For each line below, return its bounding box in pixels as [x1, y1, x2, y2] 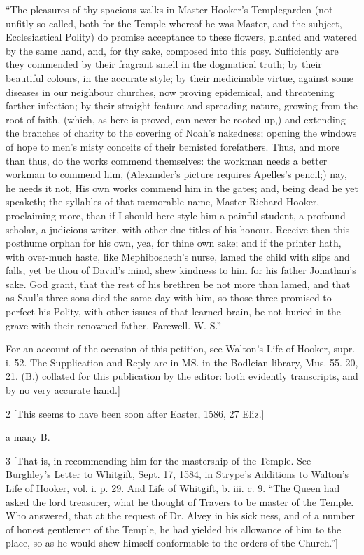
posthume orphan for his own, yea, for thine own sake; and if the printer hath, [6, 235, 342, 250]
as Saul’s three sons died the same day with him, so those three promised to [6, 290, 332, 305]
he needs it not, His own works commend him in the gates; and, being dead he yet [6, 180, 358, 195]
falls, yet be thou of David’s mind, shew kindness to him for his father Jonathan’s [6, 263, 356, 277]
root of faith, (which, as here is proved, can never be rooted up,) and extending [6, 111, 346, 126]
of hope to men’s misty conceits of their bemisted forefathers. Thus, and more [6, 139, 339, 153]
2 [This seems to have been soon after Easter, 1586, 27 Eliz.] [6, 406, 265, 420]
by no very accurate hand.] [6, 383, 120, 397]
